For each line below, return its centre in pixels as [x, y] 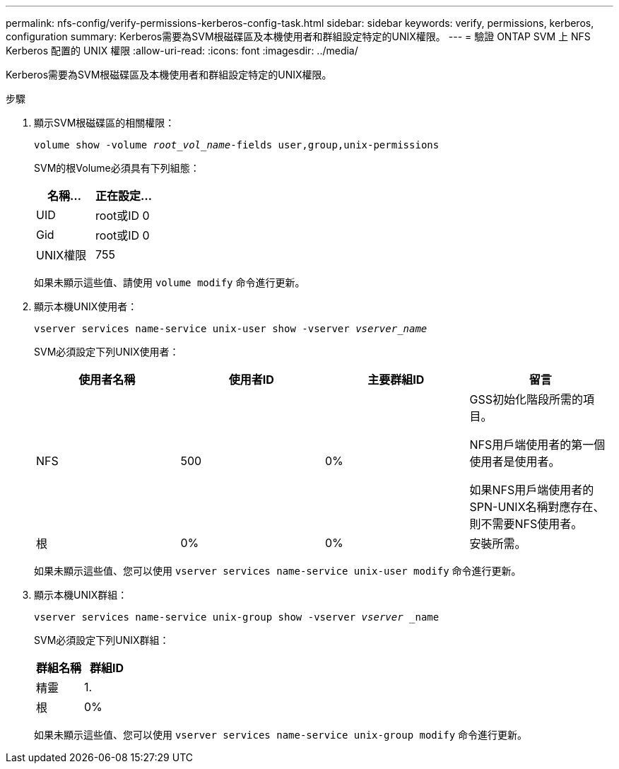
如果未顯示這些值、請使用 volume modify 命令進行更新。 [170, 282]
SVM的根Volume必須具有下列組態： [117, 168]
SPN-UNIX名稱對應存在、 [537, 507]
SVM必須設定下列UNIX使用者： [107, 352]
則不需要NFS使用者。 [526, 524]
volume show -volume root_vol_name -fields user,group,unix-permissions [237, 145]
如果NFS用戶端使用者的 [532, 490]
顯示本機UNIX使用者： [86, 306]
